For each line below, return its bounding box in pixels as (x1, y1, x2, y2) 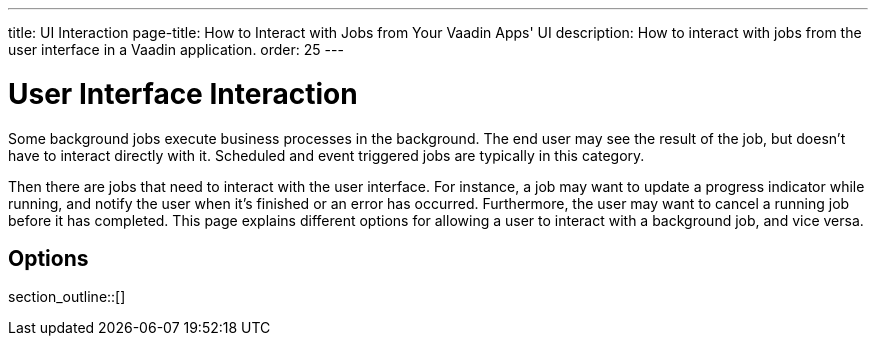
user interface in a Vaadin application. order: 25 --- (8, 41, 344, 58)
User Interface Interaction (8, 76, 358, 111)
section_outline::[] (8, 288, 126, 306)
